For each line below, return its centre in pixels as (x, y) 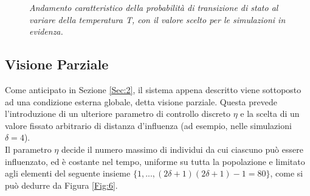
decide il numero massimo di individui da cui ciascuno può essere (182, 149)
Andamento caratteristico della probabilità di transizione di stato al (154, 7)
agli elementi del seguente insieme (68, 173)
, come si (287, 173)
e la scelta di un (270, 114)
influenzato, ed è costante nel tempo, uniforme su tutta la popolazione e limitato (155, 161)
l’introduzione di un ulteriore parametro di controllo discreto (118, 114)
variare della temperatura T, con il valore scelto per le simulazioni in (157, 19)
